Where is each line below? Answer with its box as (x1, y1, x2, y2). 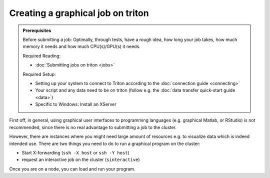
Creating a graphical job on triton (9, 7, 149, 18)
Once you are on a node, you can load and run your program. (9, 165, 135, 172)
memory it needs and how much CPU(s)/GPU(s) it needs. (22, 43, 141, 49)
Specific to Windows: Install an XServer (35, 101, 117, 107)
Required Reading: (22, 52, 61, 58)
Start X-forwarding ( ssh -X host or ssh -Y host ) (21, 150, 129, 156)
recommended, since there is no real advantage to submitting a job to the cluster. (9, 124, 177, 130)
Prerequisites (22, 27, 51, 33)
